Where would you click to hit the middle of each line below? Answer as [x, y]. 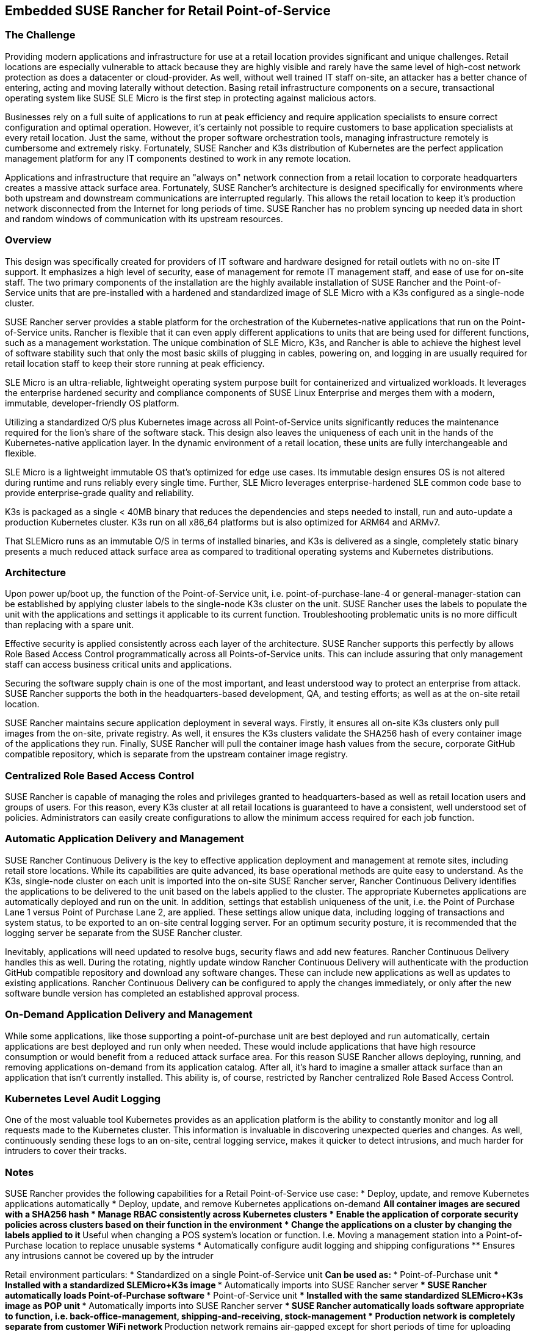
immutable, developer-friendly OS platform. [92, 403]
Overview [28, 240]
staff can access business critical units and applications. [118, 665]
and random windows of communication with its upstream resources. [144, 218]
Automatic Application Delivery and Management [124, 839]
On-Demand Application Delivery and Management [129, 1015]
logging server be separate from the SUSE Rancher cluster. [124, 932]
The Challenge [40, 35]
